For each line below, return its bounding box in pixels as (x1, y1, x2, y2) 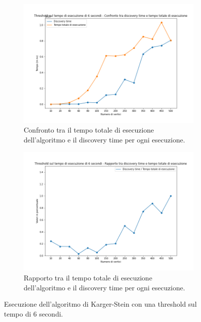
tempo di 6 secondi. (4, 308, 63, 319)
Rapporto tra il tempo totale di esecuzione (24, 272, 153, 282)
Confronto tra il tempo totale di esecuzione (24, 125, 154, 135)
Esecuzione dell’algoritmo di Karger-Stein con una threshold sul (4, 299, 197, 309)
